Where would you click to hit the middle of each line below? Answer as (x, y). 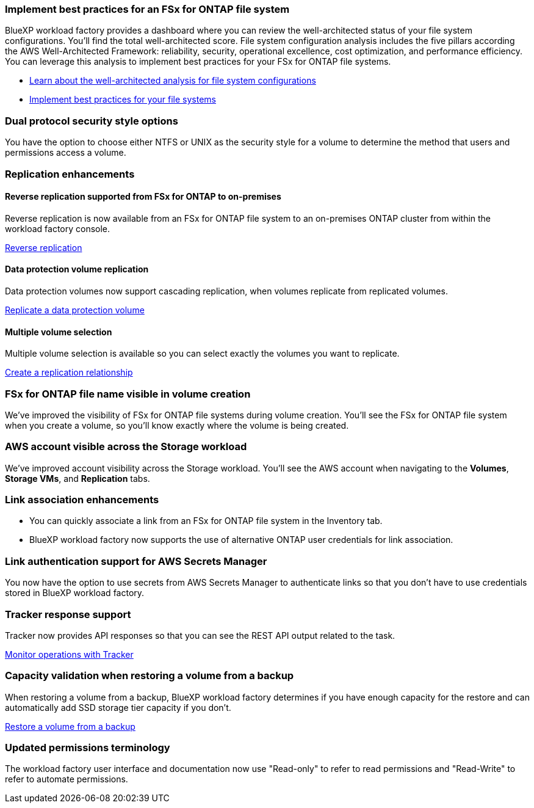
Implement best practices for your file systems (123, 100)
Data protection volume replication (77, 269)
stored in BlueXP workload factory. (75, 593)
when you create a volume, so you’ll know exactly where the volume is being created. (177, 425)
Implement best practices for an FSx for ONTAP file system (147, 9)
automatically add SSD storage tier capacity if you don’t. (118, 707)
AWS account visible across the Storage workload (126, 447)
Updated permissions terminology (88, 748)
